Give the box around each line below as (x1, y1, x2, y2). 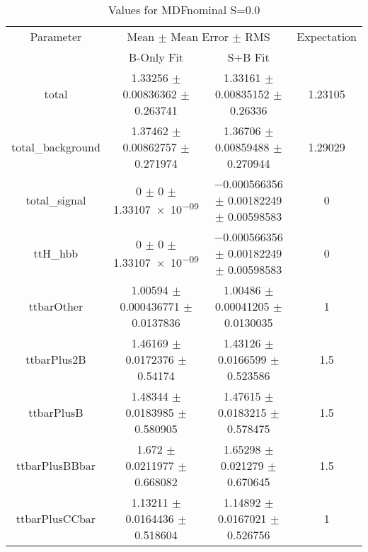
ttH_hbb (33, 245, 79, 261)
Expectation (297, 28, 357, 45)
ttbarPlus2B (25, 351, 86, 367)
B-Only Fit (128, 49, 184, 65)
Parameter (30, 28, 82, 45)
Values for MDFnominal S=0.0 (108, 1, 260, 18)
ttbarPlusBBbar (16, 457, 96, 473)
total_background (11, 139, 100, 155)
